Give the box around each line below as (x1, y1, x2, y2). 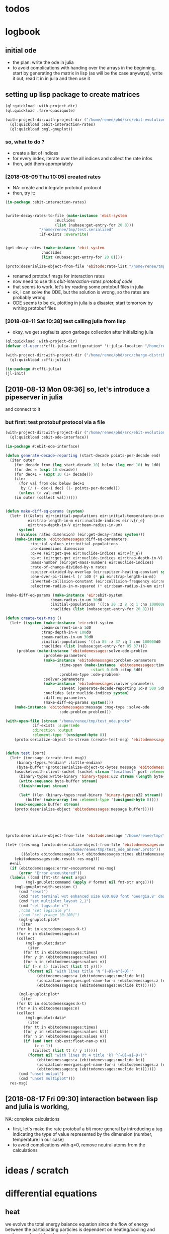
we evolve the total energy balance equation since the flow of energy (5, 1221, 149, 1227)
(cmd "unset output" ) (18, 1071, 64, 1076)
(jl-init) (5, 371, 26, 376)
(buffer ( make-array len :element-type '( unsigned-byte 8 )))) (25, 797, 158, 802)
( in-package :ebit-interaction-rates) (5, 199, 87, 204)
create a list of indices (12, 150, 59, 156)
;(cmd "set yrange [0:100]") (18, 912, 80, 918)
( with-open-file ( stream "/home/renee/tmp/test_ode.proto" (5, 718, 132, 723)
